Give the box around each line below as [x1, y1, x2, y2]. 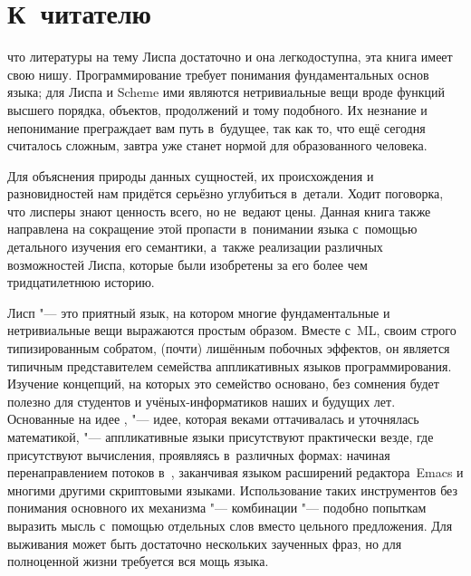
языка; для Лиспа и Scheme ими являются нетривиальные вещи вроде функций [7, 82, 445, 101]
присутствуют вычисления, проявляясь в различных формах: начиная [7, 445, 390, 464]
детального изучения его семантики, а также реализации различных [7, 237, 383, 256]
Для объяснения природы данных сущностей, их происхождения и [7, 166, 374, 185]
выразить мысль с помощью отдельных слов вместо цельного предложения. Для [7, 515, 453, 534]
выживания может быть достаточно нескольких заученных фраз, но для [7, 533, 402, 552]
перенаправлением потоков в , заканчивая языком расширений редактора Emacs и [7, 463, 464, 482]
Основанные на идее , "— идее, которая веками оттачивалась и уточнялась [7, 409, 419, 428]
